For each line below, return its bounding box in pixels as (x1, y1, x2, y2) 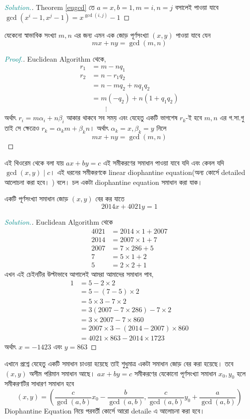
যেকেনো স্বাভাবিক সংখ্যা (4, 29, 57, 40)
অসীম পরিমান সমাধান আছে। (29, 368, 95, 378)
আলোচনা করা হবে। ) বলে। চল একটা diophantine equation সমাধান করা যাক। (4, 176, 203, 187)
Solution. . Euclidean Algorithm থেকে (4, 216, 113, 227)
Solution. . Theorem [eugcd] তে (4, 2, 95, 12)
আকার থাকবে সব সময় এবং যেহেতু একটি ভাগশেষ (66, 112, 178, 123)
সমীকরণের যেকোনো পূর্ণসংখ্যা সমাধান (134, 368, 216, 378)
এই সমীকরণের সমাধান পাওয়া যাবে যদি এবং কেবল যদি (103, 157, 224, 168)
